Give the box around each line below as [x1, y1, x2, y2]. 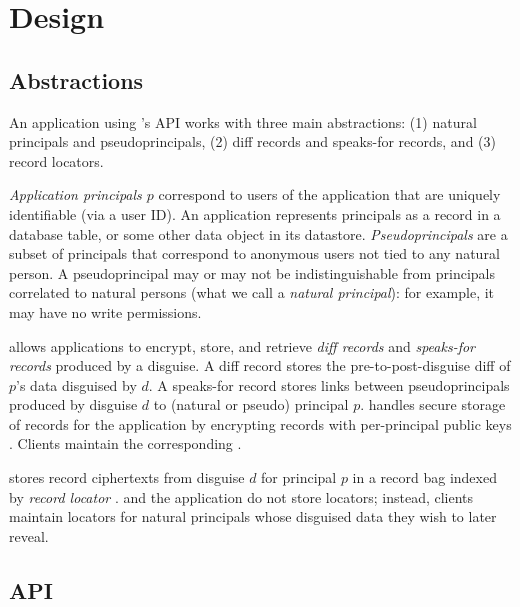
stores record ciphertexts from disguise [9, 467, 245, 488]
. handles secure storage [360, 394, 506, 415]
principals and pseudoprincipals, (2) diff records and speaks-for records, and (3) [9, 131, 496, 152]
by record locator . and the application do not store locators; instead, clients [9, 486, 474, 507]
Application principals [9, 184, 142, 205]
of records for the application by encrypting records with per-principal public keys [9, 413, 512, 434]
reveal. [9, 525, 49, 546]
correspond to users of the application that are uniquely [158, 184, 501, 205]
